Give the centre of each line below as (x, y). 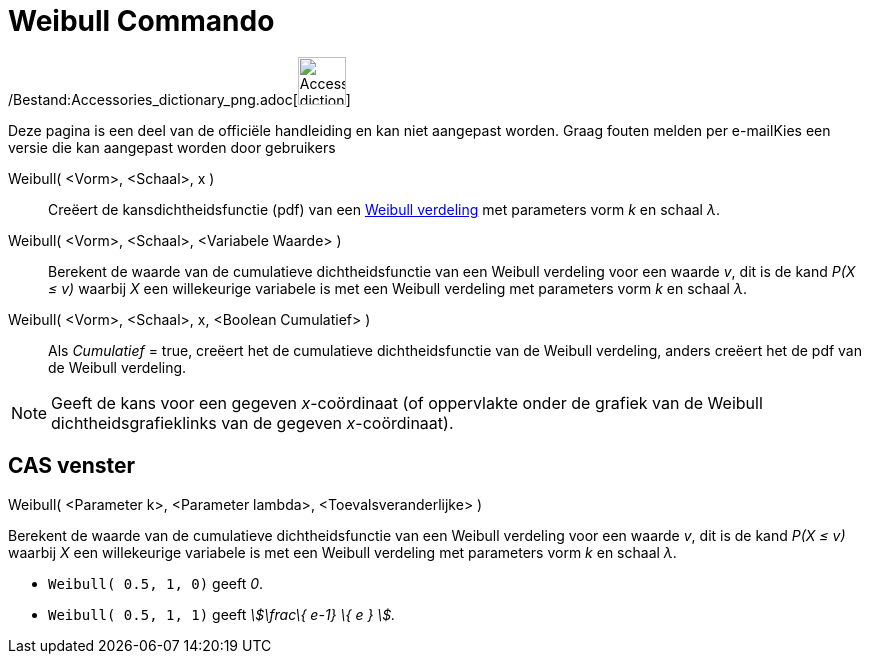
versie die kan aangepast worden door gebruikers (172, 147)
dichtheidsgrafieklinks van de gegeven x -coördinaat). (252, 422)
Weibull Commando (141, 21)
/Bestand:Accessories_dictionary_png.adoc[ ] (179, 99)
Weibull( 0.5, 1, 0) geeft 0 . (156, 583)
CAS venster (72, 466)
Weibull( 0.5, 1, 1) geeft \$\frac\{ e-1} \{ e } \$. (222, 614)
